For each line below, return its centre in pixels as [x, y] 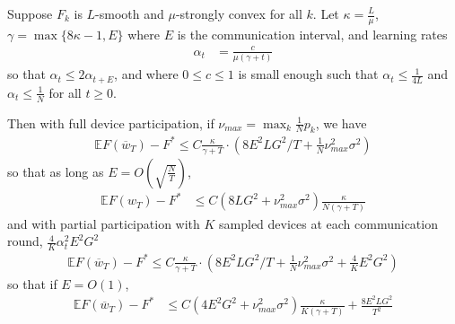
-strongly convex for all [239, 13]
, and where [146, 74]
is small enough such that [308, 74]
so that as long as [56, 171]
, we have [341, 123]
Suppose [30, 13]
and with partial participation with [104, 223]
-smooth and [130, 13]
